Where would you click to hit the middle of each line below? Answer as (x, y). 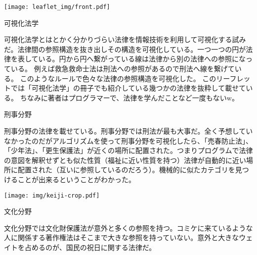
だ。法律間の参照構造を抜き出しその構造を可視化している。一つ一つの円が (125, 49)
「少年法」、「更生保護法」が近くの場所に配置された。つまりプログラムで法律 (128, 150)
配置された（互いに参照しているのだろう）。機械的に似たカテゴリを (126, 170)
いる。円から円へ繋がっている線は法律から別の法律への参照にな (142, 59)
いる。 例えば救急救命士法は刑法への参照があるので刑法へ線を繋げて (123, 69)
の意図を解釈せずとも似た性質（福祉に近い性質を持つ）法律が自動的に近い (125, 160)
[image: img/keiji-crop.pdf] (52, 195)
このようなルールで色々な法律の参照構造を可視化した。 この (118, 78)
